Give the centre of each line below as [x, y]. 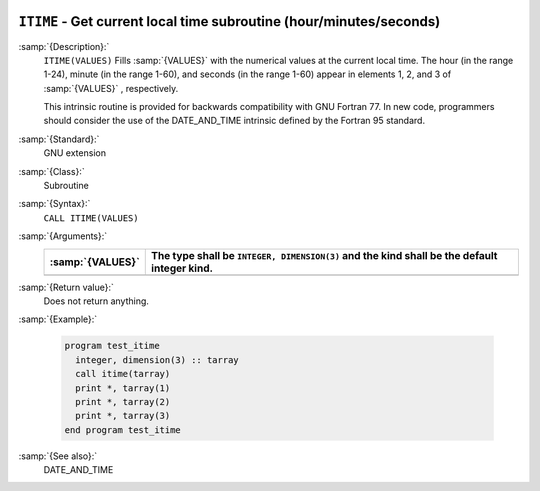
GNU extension [75, 153]
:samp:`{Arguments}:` [63, 236]
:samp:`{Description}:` [64, 46]
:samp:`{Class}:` [51, 171]
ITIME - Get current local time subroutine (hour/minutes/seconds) [229, 21]
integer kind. [182, 268]
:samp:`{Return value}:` [66, 287]
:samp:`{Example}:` [58, 319]
